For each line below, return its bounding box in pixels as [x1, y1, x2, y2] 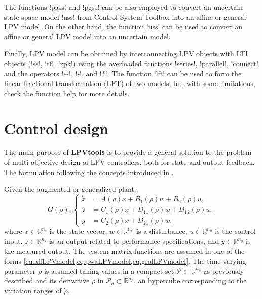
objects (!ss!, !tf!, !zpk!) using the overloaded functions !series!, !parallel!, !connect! [4, 58, 258, 68]
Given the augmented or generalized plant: [4, 184, 136, 194]
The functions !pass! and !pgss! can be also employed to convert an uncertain [4, 2, 243, 12]
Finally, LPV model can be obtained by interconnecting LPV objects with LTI [4, 48, 248, 59]
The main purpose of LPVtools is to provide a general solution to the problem [4, 147, 252, 157]
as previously [203, 265, 244, 276]
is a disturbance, [136, 226, 188, 236]
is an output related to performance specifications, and [49, 236, 219, 246]
